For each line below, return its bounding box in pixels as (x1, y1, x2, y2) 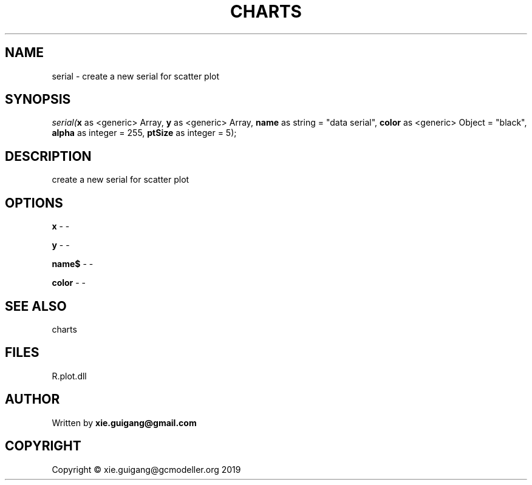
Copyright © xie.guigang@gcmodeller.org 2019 (52, 464, 241, 475)
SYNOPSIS (5, 92, 71, 107)
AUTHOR (5, 392, 60, 407)
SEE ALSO (5, 298, 67, 314)
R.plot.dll (52, 370, 87, 381)
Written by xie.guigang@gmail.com (52, 417, 197, 428)
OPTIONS (5, 195, 63, 211)
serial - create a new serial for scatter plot (52, 70, 220, 81)
